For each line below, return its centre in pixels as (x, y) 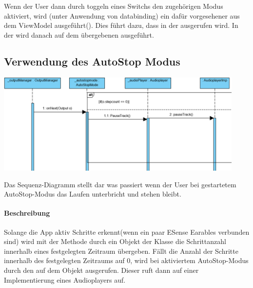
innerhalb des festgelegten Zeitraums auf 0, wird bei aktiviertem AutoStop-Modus (126, 260)
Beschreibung (27, 213)
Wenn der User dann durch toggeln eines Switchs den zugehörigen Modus (114, 6)
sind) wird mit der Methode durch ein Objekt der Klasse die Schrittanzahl (115, 241)
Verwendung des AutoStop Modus (92, 61)
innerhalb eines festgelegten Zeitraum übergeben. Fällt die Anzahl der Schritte (121, 251)
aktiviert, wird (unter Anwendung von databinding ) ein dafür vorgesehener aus (122, 15)
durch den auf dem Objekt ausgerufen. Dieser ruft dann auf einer (101, 270)
